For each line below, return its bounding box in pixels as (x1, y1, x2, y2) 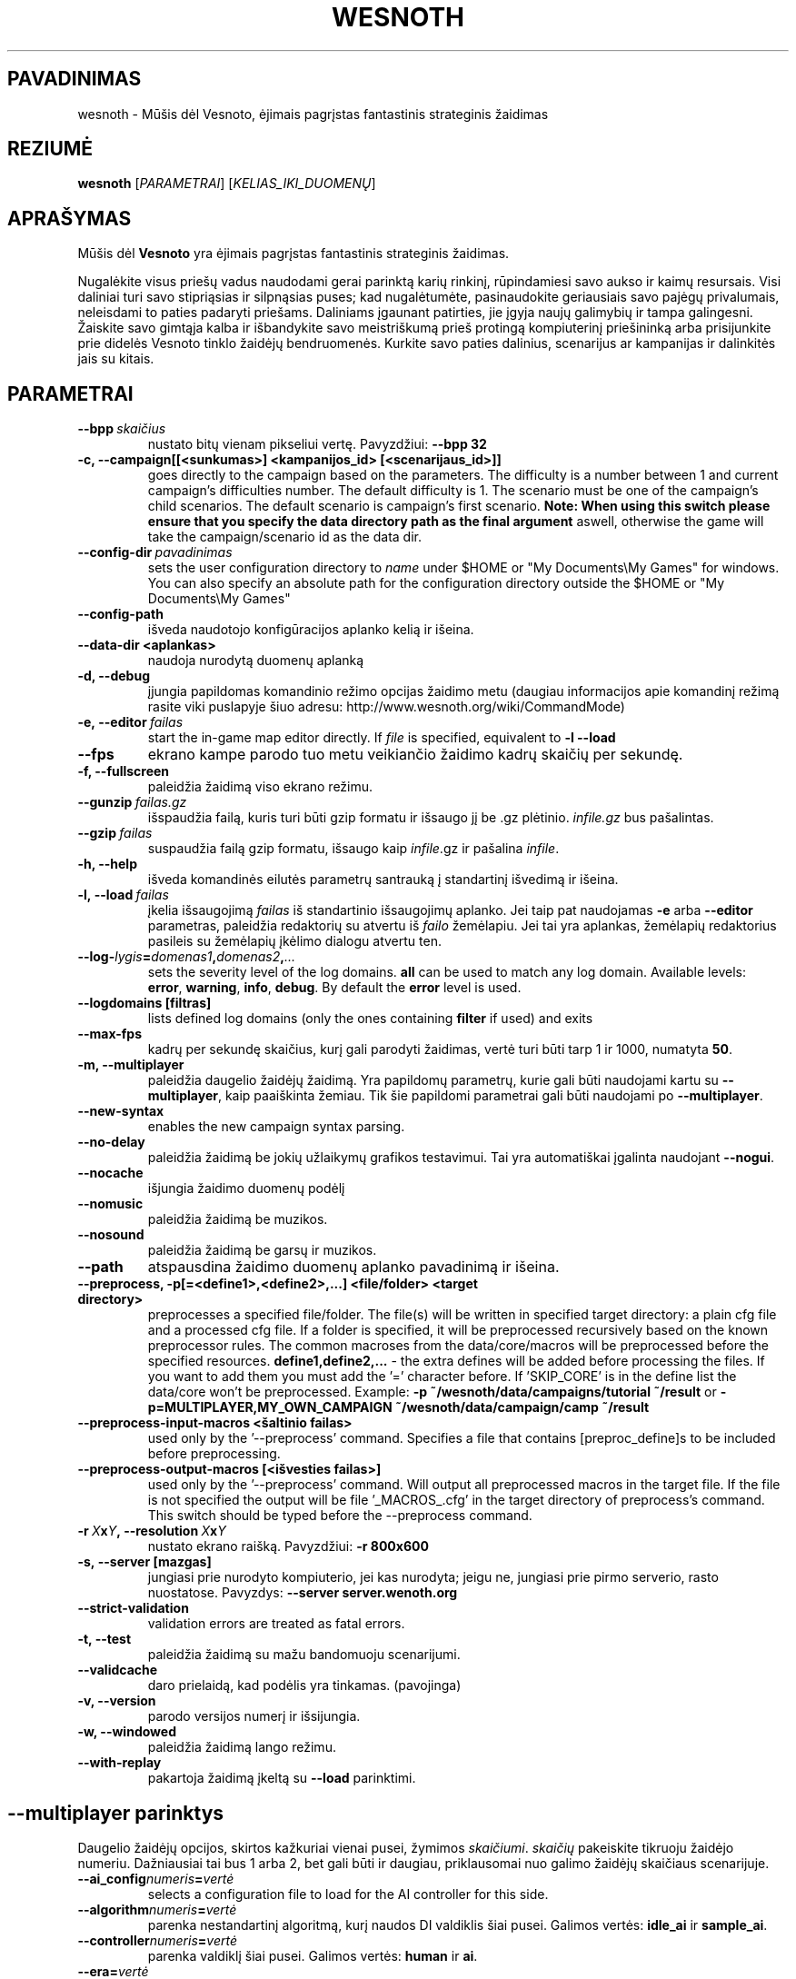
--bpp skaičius (77, 421, 166, 437)
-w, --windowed (77, 1724, 176, 1740)
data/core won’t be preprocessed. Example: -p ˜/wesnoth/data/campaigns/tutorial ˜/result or (147, 1384, 717, 1400)
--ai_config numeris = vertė (77, 1870, 234, 1886)
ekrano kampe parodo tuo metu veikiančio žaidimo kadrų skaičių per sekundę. (147, 745, 683, 764)
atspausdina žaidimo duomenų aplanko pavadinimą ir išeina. (147, 1258, 560, 1277)
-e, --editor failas (77, 714, 184, 731)
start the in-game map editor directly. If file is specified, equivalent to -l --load (147, 730, 616, 746)
